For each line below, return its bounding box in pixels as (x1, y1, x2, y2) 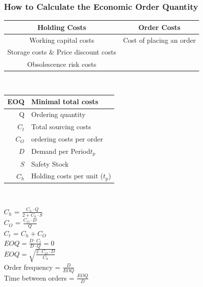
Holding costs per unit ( (31, 171, 103, 181)
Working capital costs (29, 34, 94, 45)
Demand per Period (31, 145, 91, 156)
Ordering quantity (31, 109, 86, 119)
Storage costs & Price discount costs (7, 47, 116, 57)
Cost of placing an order (123, 34, 196, 45)
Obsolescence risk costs (27, 59, 97, 69)
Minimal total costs (31, 96, 99, 107)
